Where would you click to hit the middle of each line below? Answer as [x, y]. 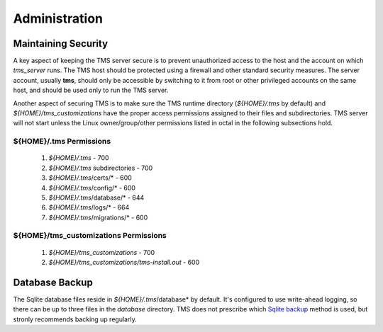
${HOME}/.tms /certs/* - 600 [90, 178]
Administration [58, 18]
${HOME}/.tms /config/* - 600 [92, 188]
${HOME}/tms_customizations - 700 [102, 252]
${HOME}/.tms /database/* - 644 [96, 198]
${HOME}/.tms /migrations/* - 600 [98, 217]
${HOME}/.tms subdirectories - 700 [101, 168]
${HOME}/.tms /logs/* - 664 [89, 207]
